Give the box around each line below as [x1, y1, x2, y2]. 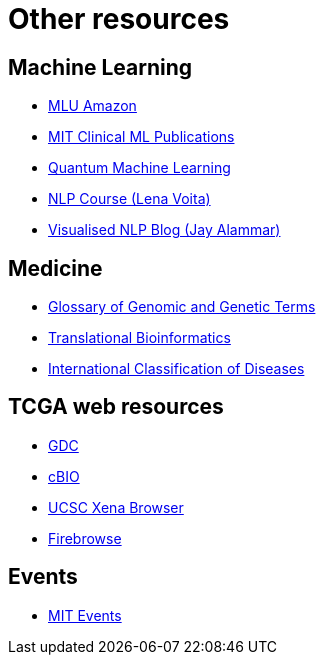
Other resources [8, 2, 230, 36]
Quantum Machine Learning [48, 159, 231, 177]
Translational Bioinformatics [48, 329, 231, 347]
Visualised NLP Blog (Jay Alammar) [48, 221, 281, 239]
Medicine [8, 255, 103, 281]
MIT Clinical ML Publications [48, 128, 235, 146]
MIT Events [48, 606, 122, 624]
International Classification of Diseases [48, 360, 305, 378]
